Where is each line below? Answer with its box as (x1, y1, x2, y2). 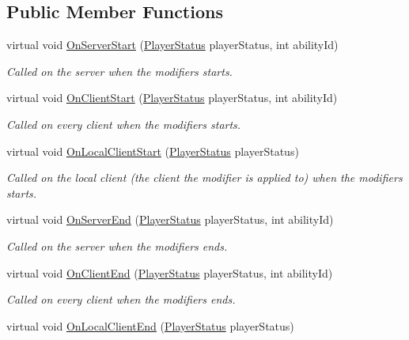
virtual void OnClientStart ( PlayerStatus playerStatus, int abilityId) (6, 89, 338, 106)
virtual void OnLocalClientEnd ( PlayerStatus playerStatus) (6, 317, 294, 334)
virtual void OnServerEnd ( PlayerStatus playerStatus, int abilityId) (6, 211, 334, 228)
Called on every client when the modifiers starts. (6, 115, 241, 132)
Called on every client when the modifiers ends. (6, 291, 236, 308)
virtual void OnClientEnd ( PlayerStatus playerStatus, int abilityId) (6, 264, 333, 281)
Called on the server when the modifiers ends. (6, 237, 228, 254)
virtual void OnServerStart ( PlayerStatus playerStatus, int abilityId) (6, 36, 339, 53)
